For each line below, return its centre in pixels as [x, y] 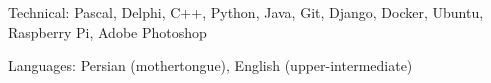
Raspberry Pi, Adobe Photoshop [107, 31]
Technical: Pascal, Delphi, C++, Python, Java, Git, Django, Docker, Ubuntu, [246, 12]
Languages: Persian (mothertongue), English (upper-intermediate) [210, 65]
